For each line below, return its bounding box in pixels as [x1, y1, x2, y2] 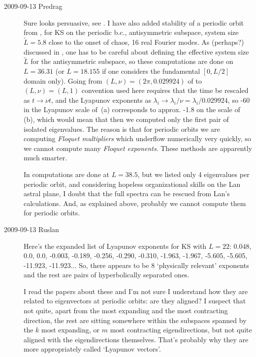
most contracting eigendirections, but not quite [110, 325, 252, 335]
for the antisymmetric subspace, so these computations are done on [31, 56, 233, 66]
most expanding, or [41, 325, 100, 335]
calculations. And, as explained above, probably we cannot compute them [24, 198, 246, 208]
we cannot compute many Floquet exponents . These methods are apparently [24, 143, 252, 153]
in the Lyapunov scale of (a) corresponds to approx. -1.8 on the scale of [24, 104, 240, 115]
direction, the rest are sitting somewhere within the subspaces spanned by [24, 315, 247, 325]
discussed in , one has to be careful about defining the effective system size [24, 46, 249, 57]
